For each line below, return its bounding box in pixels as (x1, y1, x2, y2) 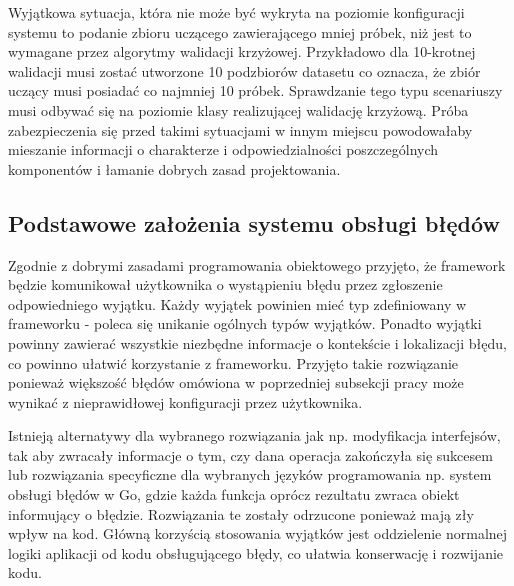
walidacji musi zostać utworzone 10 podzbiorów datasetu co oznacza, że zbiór (8, 60, 481, 81)
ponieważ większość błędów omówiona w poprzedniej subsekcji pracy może (8, 372, 464, 393)
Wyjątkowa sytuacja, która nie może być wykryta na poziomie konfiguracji (8, 2, 465, 22)
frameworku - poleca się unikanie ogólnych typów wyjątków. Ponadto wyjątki (8, 313, 482, 334)
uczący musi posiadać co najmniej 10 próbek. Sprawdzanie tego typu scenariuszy (8, 80, 503, 101)
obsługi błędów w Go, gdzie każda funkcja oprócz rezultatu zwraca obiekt (8, 484, 460, 505)
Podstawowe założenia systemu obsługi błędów (8, 207, 500, 238)
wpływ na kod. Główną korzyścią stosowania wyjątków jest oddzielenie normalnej (8, 523, 508, 544)
